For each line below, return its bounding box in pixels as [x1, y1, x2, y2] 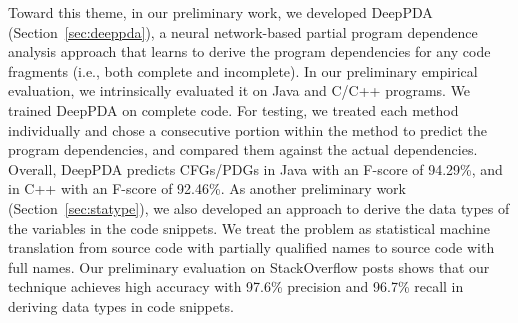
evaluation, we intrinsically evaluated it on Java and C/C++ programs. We [8, 80, 471, 101]
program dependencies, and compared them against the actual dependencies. [8, 139, 478, 160]
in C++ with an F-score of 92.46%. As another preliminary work [8, 178, 406, 199]
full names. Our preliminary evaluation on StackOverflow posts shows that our [8, 256, 490, 277]
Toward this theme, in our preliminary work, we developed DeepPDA [8, 2, 433, 22]
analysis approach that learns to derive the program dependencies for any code [8, 41, 491, 62]
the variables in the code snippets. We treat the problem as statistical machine [8, 217, 490, 238]
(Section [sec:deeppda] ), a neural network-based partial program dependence [8, 21, 478, 42]
